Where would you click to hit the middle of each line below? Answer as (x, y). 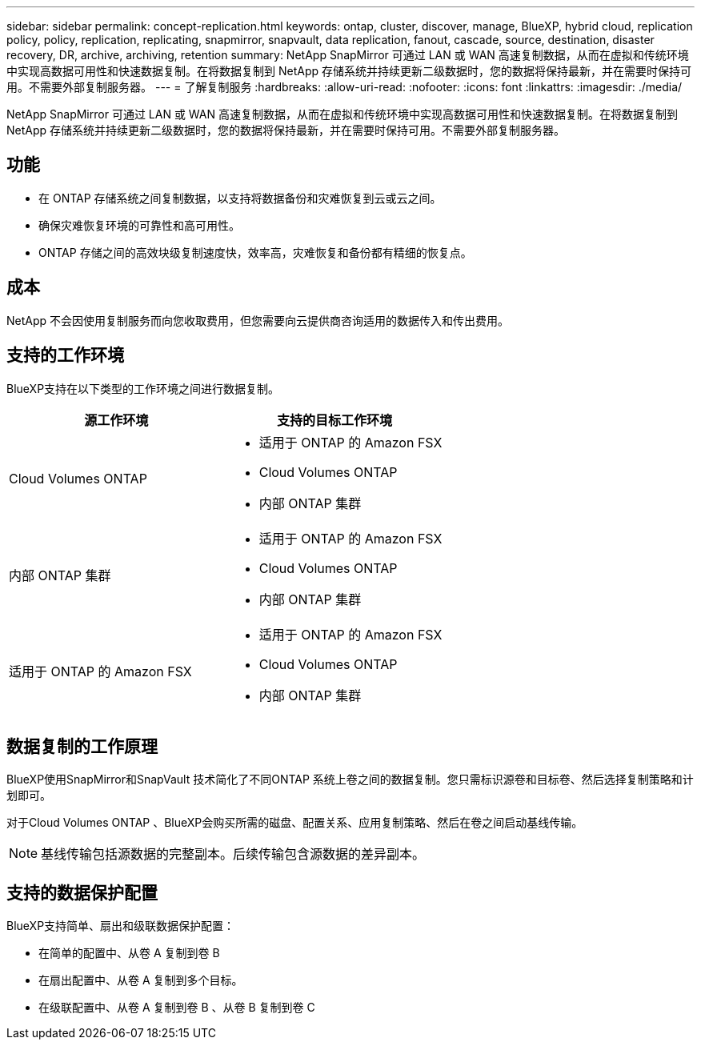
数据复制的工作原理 (82, 746)
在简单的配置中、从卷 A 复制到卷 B (129, 953)
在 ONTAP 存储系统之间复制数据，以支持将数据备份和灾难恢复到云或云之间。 (240, 198)
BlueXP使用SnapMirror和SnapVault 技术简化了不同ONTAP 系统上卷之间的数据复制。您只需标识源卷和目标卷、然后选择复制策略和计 (350, 779)
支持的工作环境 (65, 355)
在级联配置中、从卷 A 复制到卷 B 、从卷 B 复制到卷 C (177, 1008)
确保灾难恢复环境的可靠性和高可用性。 (139, 225)
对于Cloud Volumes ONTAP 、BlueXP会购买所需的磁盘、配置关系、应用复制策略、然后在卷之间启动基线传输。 (295, 823)
